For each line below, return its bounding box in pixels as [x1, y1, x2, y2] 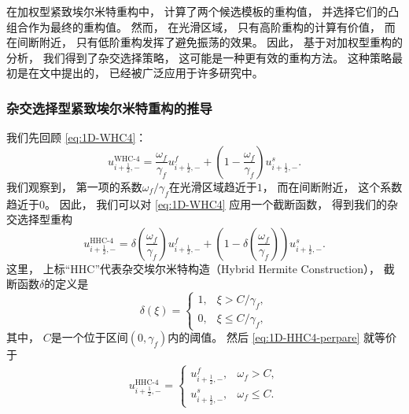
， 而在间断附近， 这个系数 [262, 178, 403, 194]
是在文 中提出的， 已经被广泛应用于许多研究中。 [17, 65, 263, 81]
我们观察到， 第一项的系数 [6, 178, 142, 194]
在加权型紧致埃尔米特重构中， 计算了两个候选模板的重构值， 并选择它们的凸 [6, 3, 400, 19]
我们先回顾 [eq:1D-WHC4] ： [6, 129, 147, 146]
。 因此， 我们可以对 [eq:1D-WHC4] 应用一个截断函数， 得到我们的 [45, 195, 387, 212]
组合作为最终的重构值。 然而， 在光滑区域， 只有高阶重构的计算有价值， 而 [6, 18, 396, 35]
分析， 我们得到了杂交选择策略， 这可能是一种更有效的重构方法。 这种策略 [6, 49, 392, 65]
